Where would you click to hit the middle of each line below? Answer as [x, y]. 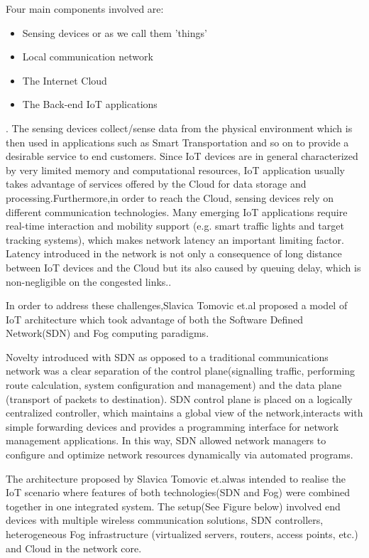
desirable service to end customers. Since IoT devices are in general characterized [182, 156]
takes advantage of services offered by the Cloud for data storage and [156, 184]
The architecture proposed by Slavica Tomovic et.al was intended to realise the [176, 478]
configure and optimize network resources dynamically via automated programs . [180, 455]
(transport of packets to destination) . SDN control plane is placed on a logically [179, 398]
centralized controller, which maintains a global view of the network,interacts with [184, 413]
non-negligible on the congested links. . [89, 281]
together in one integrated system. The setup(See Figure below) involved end [173, 506]
